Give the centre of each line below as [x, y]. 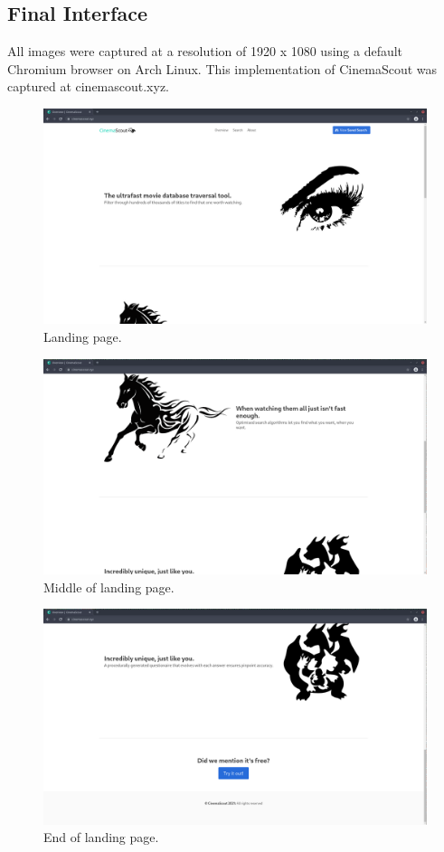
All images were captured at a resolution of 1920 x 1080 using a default [205, 51]
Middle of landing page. [109, 587]
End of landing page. [101, 837]
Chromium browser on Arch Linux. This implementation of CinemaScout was [222, 68]
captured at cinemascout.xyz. [89, 86]
